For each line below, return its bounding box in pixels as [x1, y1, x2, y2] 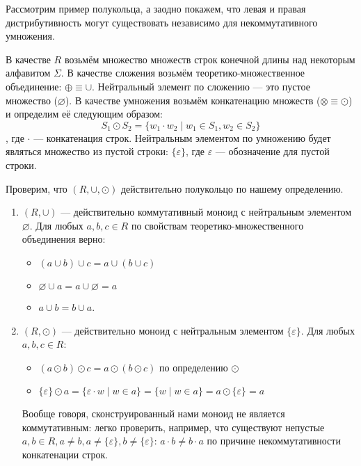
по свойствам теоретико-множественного [131, 218, 304, 232]
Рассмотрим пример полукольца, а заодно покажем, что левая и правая [6, 1, 306, 15]
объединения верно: [22, 232, 106, 246]
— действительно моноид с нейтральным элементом [61, 323, 284, 337]
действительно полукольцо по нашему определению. [120, 181, 344, 195]
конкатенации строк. [22, 447, 109, 462]
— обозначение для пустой [215, 144, 330, 159]
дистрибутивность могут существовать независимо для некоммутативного [6, 15, 318, 29]
